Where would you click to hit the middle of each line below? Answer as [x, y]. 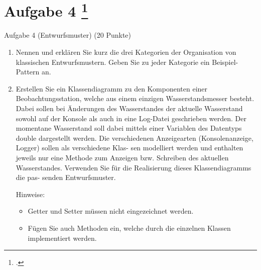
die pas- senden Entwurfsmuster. [66, 177]
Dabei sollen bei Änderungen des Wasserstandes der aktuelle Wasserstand [129, 108]
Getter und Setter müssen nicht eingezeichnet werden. [111, 211]
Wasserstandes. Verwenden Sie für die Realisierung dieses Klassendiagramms [134, 167]
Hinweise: [30, 194]
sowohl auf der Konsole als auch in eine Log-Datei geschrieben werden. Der [131, 118]
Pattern [28, 72]
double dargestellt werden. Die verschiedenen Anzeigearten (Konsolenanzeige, [135, 138]
